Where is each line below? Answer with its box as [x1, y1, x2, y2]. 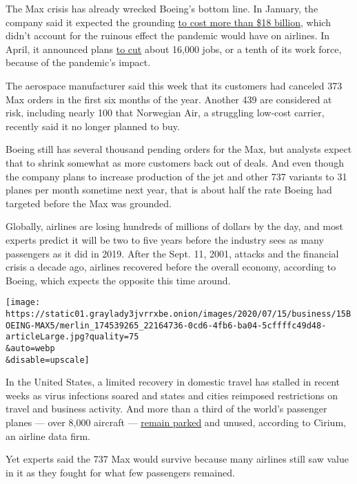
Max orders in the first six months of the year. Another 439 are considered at [6, 92, 332, 106]
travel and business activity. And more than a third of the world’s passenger [6, 401, 327, 416]
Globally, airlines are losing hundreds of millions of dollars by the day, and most [6, 219, 343, 233]
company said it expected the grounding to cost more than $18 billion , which [6, 14, 331, 29]
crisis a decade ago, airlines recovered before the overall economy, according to [6, 260, 336, 274]
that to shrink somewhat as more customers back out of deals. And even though [6, 155, 344, 169]
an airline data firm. [6, 428, 90, 443]
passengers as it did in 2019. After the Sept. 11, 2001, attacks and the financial [6, 246, 339, 260]
